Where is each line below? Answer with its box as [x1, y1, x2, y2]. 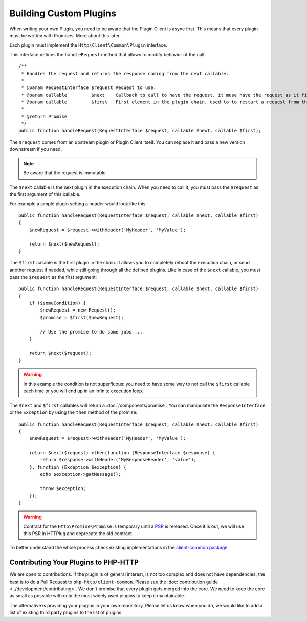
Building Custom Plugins [9, 8, 116, 19]
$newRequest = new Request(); [40, 307, 116, 313]
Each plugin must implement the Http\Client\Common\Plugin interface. [9, 42, 167, 48]
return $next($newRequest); [29, 241, 100, 247]
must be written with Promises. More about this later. [9, 32, 121, 38]
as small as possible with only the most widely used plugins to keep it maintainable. [9, 593, 185, 599]
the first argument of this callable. [9, 191, 81, 197]
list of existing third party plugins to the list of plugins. [9, 609, 123, 616]
